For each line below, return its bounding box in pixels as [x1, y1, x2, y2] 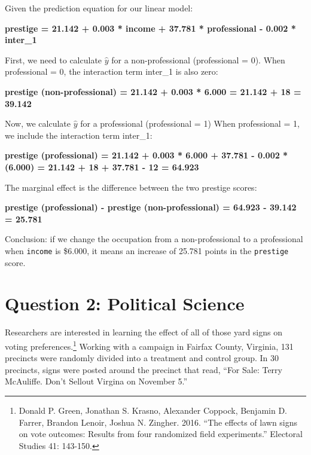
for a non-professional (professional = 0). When [111, 53, 285, 66]
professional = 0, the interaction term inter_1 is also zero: [5, 65, 218, 78]
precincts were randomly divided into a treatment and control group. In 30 [5, 352, 279, 364]
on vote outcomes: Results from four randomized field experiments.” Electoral [19, 427, 303, 440]
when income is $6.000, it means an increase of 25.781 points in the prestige [5, 244, 289, 256]
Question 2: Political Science [5, 291, 245, 316]
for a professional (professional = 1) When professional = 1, [80, 117, 300, 130]
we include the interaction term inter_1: [5, 129, 153, 141]
